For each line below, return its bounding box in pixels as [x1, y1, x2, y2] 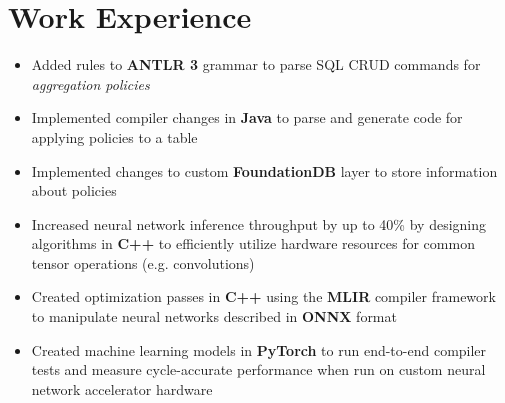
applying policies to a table [31, 126, 198, 147]
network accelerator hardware [31, 378, 213, 399]
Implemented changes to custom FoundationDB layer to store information [31, 160, 498, 181]
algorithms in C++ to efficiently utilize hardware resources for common [31, 233, 475, 254]
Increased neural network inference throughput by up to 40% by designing [31, 213, 487, 234]
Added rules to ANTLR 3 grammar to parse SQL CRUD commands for [31, 54, 481, 75]
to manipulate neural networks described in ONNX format [31, 306, 397, 327]
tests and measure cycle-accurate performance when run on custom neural [31, 359, 486, 380]
